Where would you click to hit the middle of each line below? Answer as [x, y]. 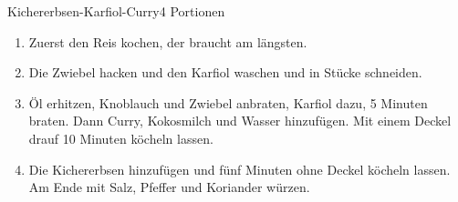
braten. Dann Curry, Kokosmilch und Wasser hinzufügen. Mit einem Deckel [240, 121]
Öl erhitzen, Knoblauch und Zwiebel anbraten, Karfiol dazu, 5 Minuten [228, 102]
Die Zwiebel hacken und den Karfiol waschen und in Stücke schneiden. [225, 72]
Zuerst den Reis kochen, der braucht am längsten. [168, 41]
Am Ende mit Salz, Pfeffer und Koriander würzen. [169, 187]
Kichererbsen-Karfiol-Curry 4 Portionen [116, 11]
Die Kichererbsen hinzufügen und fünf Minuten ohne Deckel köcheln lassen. [239, 169]
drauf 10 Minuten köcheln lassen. [121, 138]
